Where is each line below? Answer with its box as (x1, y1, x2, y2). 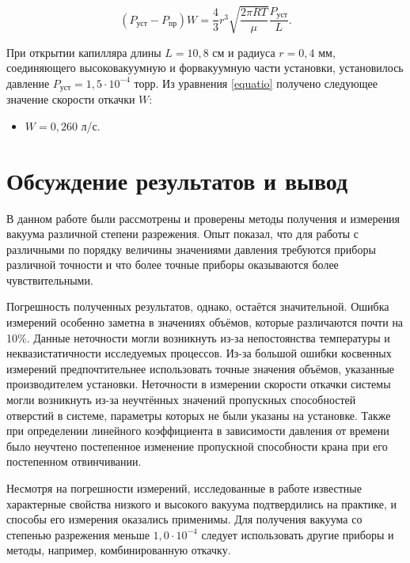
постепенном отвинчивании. (6, 453, 142, 470)
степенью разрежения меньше (6, 526, 150, 542)
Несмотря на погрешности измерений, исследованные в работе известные (6, 480, 362, 496)
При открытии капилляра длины (6, 43, 161, 60)
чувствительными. (6, 271, 93, 288)
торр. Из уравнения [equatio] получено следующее (134, 74, 378, 91)
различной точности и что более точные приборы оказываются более (6, 256, 339, 273)
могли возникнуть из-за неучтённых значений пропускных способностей (6, 391, 356, 408)
